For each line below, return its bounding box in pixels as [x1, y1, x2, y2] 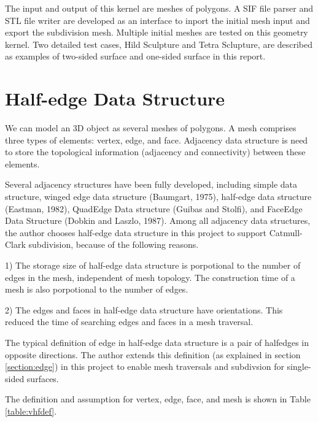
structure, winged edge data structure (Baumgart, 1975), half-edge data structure [5, 190, 312, 203]
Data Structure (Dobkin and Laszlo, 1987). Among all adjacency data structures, [5, 214, 311, 227]
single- [287, 360, 311, 373]
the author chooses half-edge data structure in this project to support [5, 226, 267, 239]
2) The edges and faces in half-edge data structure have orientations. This [5, 303, 283, 316]
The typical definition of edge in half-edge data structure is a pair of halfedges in [5, 336, 309, 348]
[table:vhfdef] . [5, 404, 57, 417]
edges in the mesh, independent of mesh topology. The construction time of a [5, 270, 295, 283]
